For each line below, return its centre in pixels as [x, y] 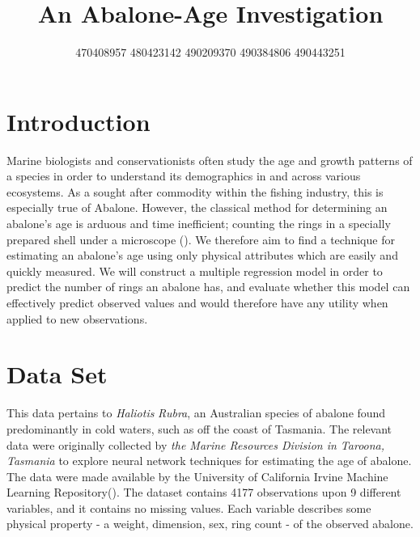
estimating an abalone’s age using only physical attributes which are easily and [202, 255]
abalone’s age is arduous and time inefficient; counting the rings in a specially [199, 224]
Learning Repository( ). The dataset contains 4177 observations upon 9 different [204, 492]
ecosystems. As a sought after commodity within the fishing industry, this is [195, 191]
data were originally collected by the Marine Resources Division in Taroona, [196, 444]
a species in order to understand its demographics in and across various [184, 176]
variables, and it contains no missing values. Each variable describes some [189, 507]
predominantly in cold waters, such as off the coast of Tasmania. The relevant [199, 428]
